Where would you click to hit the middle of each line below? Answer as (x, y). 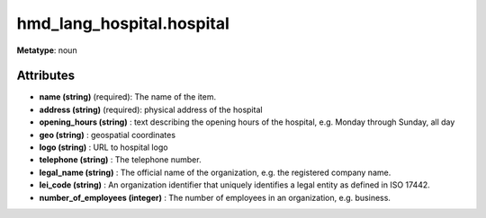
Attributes (46, 76)
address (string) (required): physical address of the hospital (151, 109)
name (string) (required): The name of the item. (127, 97)
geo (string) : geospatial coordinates (107, 135)
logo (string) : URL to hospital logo (103, 147)
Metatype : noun (47, 50)
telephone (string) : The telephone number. (120, 160)
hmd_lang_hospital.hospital (123, 23)
